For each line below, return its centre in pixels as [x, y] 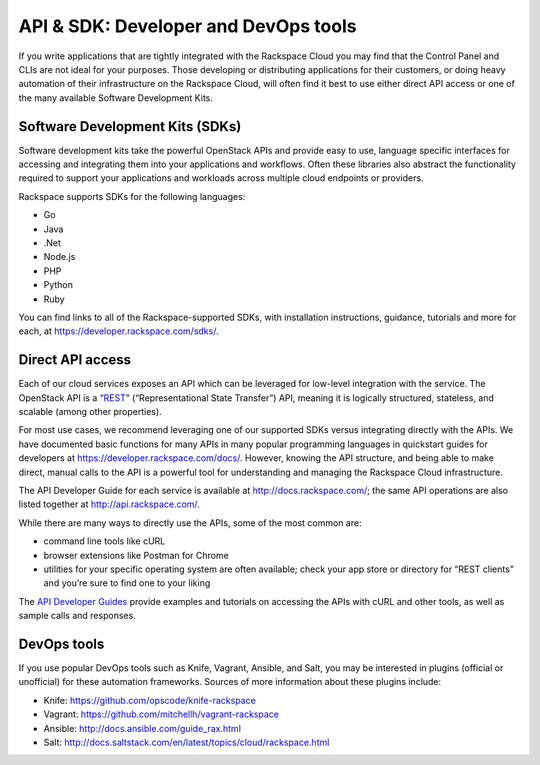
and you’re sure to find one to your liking [127, 583]
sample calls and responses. [77, 616]
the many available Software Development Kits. [116, 97]
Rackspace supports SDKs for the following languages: [132, 196]
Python [58, 285]
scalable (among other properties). [90, 411]
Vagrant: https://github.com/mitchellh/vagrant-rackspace [161, 714]
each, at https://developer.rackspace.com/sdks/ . [118, 331]
